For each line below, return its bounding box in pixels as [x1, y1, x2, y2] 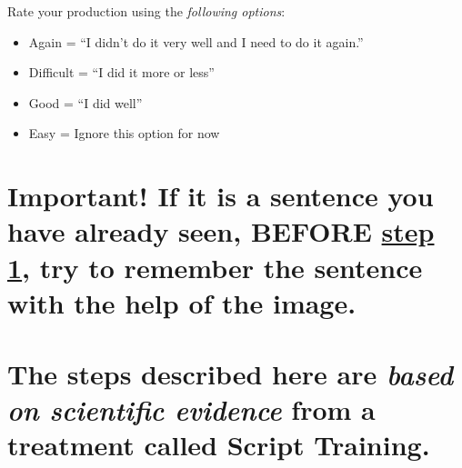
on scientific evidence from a [7, 391, 376, 429]
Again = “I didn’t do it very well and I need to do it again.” [28, 32, 364, 51]
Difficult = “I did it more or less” [28, 63, 215, 82]
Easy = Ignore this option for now [28, 124, 220, 143]
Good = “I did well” [28, 93, 143, 112]
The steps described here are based [7, 355, 454, 393]
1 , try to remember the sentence [7, 248, 423, 285]
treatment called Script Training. [7, 426, 430, 463]
